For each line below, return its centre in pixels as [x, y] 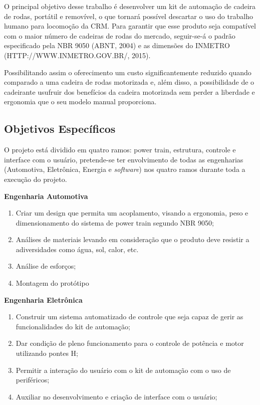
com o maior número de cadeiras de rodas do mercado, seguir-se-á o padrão [120, 35]
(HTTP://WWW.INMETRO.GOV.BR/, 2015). [77, 55]
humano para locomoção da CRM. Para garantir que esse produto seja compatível [130, 26]
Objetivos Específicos [60, 129]
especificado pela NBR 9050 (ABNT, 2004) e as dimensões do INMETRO [117, 45]
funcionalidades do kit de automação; [73, 326]
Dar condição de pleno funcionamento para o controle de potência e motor [130, 343]
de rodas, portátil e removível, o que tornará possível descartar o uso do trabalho [128, 16]
